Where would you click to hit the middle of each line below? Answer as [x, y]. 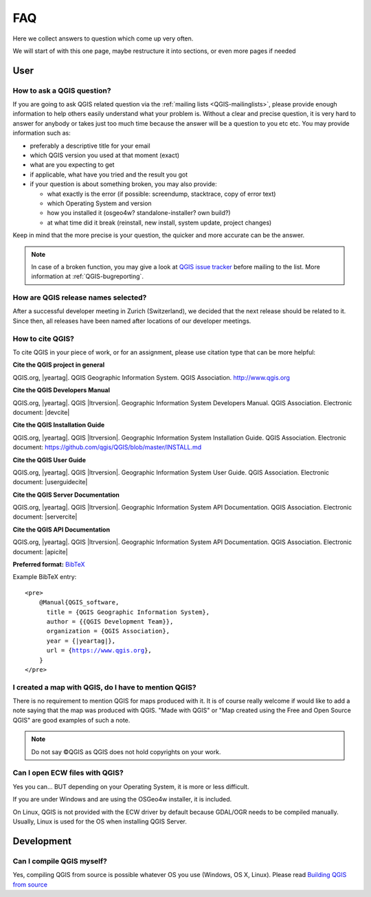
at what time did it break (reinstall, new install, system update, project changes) [159, 223]
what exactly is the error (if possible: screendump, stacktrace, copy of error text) [161, 194]
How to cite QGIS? [44, 339]
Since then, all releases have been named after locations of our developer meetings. [132, 321]
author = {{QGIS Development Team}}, [110, 622]
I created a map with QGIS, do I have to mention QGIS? [104, 687]
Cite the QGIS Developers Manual [61, 390]
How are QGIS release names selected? [80, 297]
